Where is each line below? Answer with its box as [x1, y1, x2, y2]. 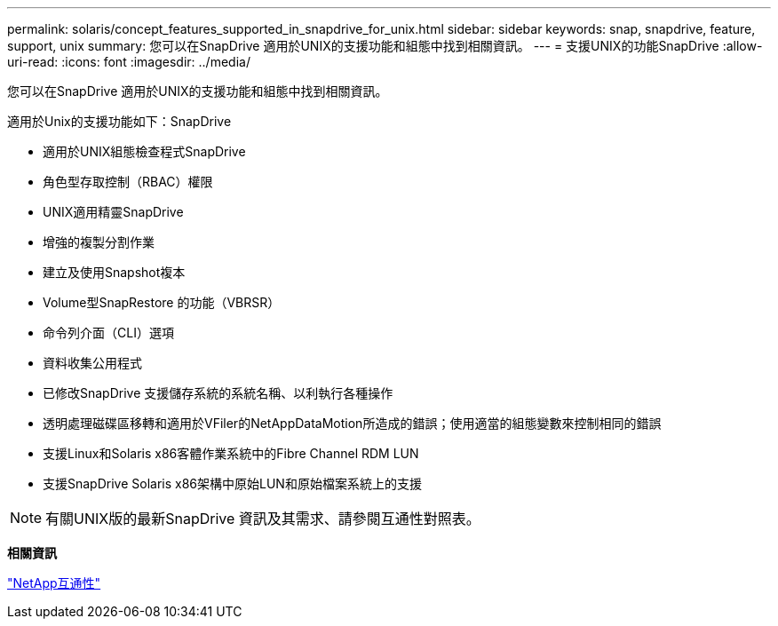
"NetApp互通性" [7, 575, 101, 590]
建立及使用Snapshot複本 [43, 265, 186, 280]
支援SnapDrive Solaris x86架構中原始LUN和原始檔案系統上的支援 [43, 476, 422, 491]
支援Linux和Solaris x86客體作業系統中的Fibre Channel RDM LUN [43, 446, 419, 461]
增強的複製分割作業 [43, 234, 155, 250]
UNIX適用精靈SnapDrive [43, 204, 184, 219]
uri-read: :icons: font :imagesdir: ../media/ [7, 54, 250, 69]
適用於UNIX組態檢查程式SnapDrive [43, 144, 246, 159]
